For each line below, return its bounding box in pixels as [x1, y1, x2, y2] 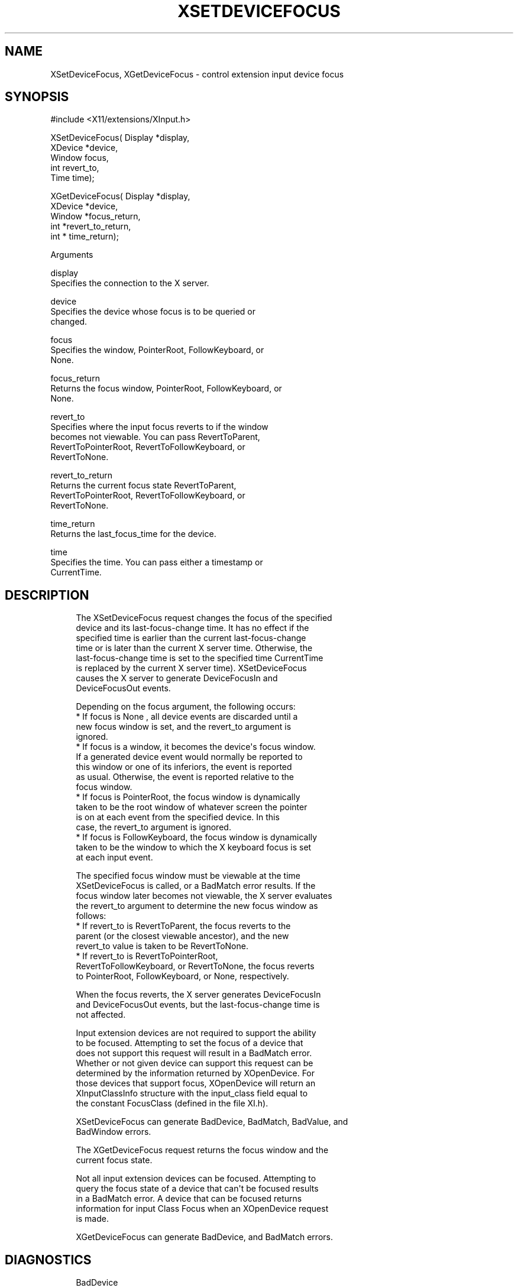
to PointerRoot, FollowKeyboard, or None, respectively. [76, 971, 289, 982]
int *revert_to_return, [50, 221, 131, 232]
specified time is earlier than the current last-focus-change [76, 633, 306, 643]
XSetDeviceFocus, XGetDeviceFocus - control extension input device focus [50, 69, 344, 79]
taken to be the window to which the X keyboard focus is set [76, 842, 312, 853]
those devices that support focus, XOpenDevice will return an [76, 1078, 316, 1089]
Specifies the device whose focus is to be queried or [50, 306, 256, 317]
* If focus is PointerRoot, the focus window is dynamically [76, 792, 300, 802]
